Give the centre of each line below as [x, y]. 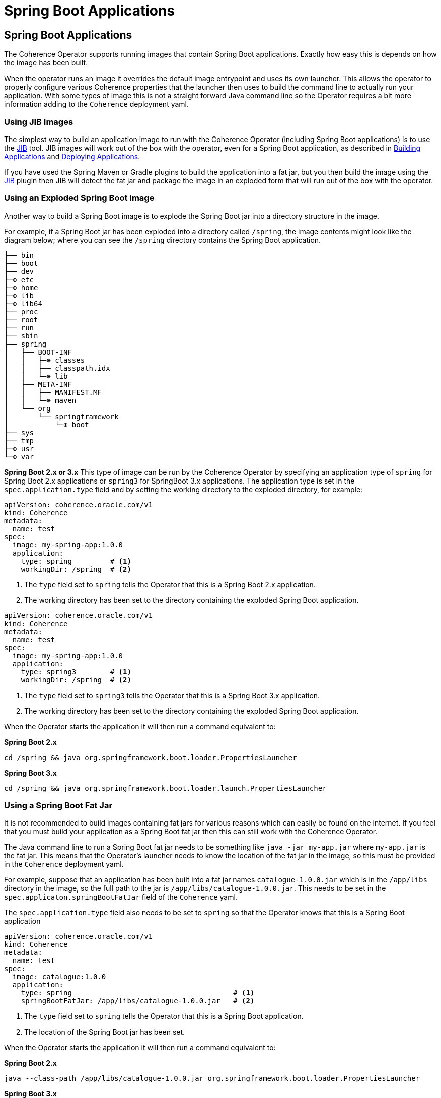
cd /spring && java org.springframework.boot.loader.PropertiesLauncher [151, 757]
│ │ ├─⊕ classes [45, 360]
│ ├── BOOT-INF [38, 352]
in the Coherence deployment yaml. [64, 864]
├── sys [19, 432]
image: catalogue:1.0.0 [59, 977]
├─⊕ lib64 [23, 303]
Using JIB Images [39, 122]
